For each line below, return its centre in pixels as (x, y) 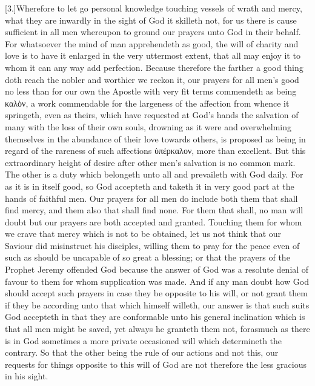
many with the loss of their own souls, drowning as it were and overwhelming (148, 126)
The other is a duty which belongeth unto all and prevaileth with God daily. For (154, 174)
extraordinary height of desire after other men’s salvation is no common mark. (150, 162)
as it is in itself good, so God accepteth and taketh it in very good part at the (150, 186)
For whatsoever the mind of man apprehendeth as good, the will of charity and (152, 43)
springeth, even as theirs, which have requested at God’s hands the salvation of (152, 115)
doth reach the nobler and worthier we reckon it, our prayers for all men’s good (152, 79)
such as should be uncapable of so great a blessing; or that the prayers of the (148, 257)
